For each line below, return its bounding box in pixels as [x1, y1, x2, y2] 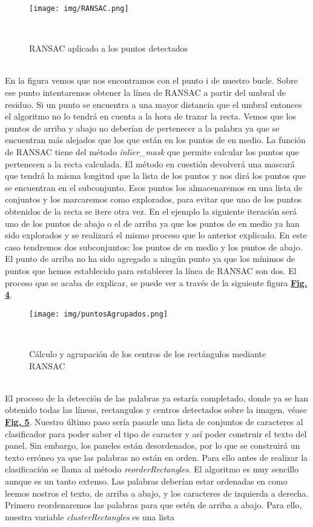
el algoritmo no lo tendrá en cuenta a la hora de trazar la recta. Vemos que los [5, 110, 297, 123]
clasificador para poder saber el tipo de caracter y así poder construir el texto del [5, 427, 307, 440]
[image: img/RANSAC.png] [29, 4, 129, 13]
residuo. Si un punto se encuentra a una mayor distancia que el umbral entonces [5, 98, 302, 110]
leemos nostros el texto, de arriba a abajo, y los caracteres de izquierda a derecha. [5, 486, 309, 499]
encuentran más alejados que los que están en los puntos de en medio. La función [5, 133, 306, 146]
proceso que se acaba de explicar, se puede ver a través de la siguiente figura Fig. [5, 276, 308, 289]
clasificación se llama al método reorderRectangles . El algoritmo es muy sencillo [5, 463, 299, 475]
